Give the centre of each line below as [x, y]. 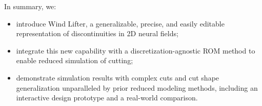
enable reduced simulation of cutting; [75, 60]
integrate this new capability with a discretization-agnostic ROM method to [136, 50]
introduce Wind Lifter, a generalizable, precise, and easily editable [120, 23]
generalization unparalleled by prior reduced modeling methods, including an [137, 87]
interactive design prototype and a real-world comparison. [107, 98]
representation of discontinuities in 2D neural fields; [97, 33]
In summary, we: [30, 6]
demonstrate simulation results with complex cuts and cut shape [118, 77]
